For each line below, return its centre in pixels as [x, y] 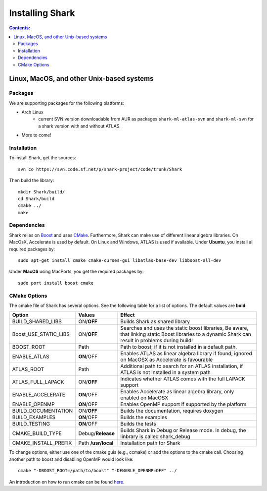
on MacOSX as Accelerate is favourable [167, 360]
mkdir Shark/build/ [42, 192]
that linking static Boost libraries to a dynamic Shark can [186, 334]
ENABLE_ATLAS [31, 357]
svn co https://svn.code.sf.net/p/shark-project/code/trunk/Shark [100, 169]
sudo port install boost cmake [56, 283]
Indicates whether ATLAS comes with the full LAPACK [183, 379]
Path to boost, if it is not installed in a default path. [179, 347]
